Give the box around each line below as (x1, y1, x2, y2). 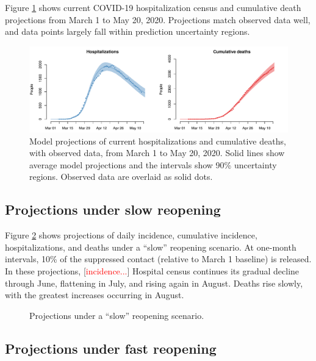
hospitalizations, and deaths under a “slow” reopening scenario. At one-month (5, 240, 296, 253)
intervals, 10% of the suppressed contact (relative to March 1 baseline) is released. (5, 252, 312, 265)
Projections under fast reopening (5, 338, 217, 357)
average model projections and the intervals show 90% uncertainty (29, 158, 277, 171)
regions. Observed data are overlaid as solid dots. (29, 170, 213, 183)
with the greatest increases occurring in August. (5, 288, 184, 301)
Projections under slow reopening (5, 200, 221, 219)
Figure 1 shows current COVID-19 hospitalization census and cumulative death (5, 1, 301, 13)
